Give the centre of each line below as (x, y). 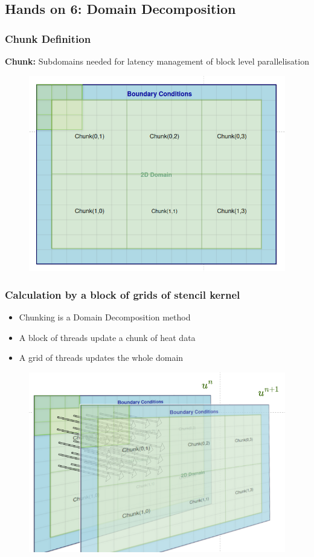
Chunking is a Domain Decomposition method (105, 317)
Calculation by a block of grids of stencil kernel (123, 294)
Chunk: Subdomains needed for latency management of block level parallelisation (157, 61)
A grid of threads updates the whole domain (101, 358)
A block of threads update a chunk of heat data (107, 337)
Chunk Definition (48, 38)
